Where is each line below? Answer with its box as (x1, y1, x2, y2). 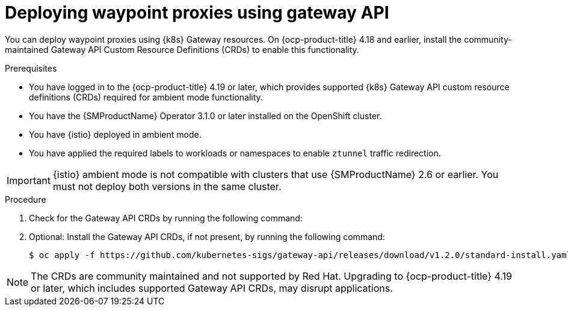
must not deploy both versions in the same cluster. (52, 180, 282, 192)
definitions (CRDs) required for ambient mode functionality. (29, 91, 263, 102)
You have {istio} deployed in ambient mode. (29, 129, 202, 140)
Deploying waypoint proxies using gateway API (5, 2, 389, 23)
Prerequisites (5, 63, 57, 73)
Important (7, 174, 51, 186)
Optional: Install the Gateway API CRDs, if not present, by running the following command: (29, 231, 385, 242)
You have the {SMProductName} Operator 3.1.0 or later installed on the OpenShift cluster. (29, 110, 382, 121)
